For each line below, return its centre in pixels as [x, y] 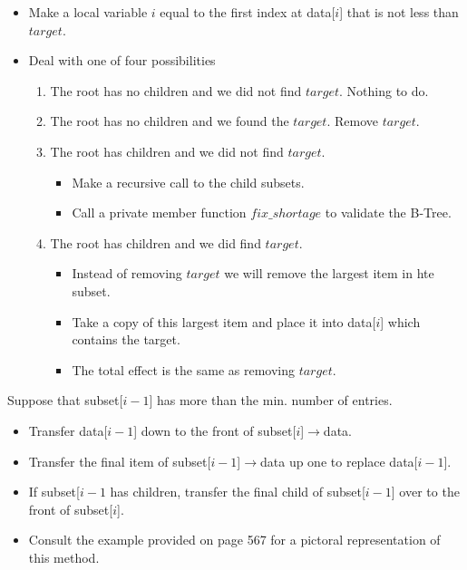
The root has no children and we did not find [176, 90]
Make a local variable [88, 12]
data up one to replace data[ [339, 461]
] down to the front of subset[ [215, 430]
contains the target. [126, 339]
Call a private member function [159, 213]
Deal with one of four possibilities [122, 60]
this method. [64, 557]
